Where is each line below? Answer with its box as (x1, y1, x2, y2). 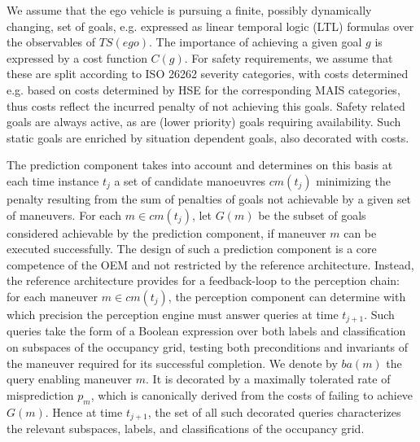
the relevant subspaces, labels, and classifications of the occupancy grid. (7, 419, 365, 436)
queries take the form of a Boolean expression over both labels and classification (7, 322, 406, 339)
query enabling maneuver (7, 370, 133, 387)
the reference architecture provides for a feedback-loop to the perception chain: (7, 272, 400, 289)
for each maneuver (7, 287, 98, 304)
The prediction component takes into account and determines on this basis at (7, 156, 393, 173)
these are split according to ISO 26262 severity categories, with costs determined (7, 65, 409, 82)
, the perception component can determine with (168, 287, 406, 304)
